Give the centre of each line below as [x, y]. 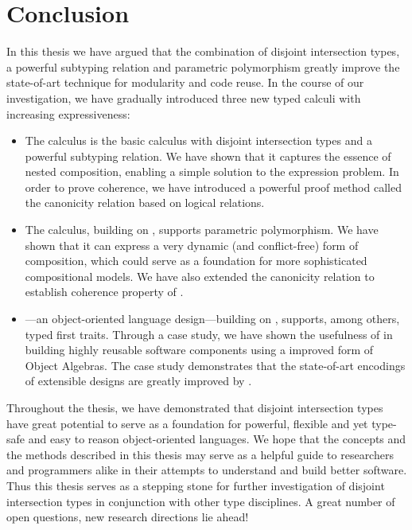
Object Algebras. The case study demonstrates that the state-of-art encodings [215, 365]
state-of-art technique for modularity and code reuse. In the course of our [185, 82]
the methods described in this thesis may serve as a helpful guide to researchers [200, 454]
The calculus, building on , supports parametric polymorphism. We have [202, 230]
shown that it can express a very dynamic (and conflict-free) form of [192, 245]
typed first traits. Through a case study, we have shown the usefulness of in [209, 334]
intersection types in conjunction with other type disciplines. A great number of [201, 501]
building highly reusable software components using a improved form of [199, 350]
